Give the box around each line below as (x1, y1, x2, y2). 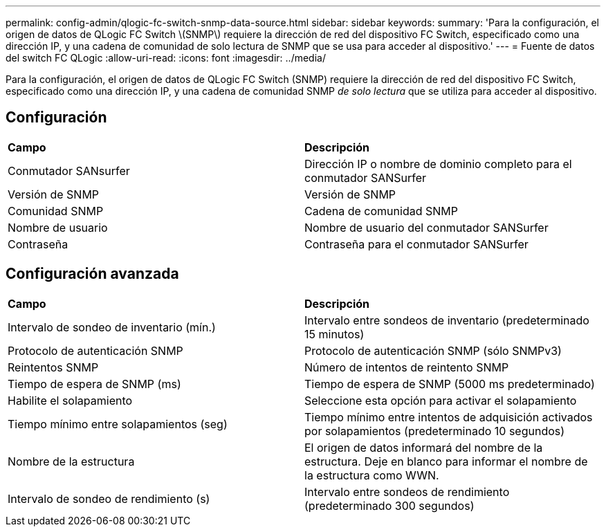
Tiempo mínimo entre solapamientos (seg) (8, 416, 228, 431)
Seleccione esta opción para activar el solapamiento (304, 393, 577, 407)
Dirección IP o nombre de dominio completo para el (304, 156, 572, 171)
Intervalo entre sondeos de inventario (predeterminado (304, 313, 589, 327)
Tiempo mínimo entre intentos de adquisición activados (304, 410, 593, 424)
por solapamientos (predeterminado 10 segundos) (304, 423, 565, 438)
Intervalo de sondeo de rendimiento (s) (8, 491, 210, 506)
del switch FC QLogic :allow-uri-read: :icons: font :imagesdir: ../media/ (6, 52, 326, 64)
